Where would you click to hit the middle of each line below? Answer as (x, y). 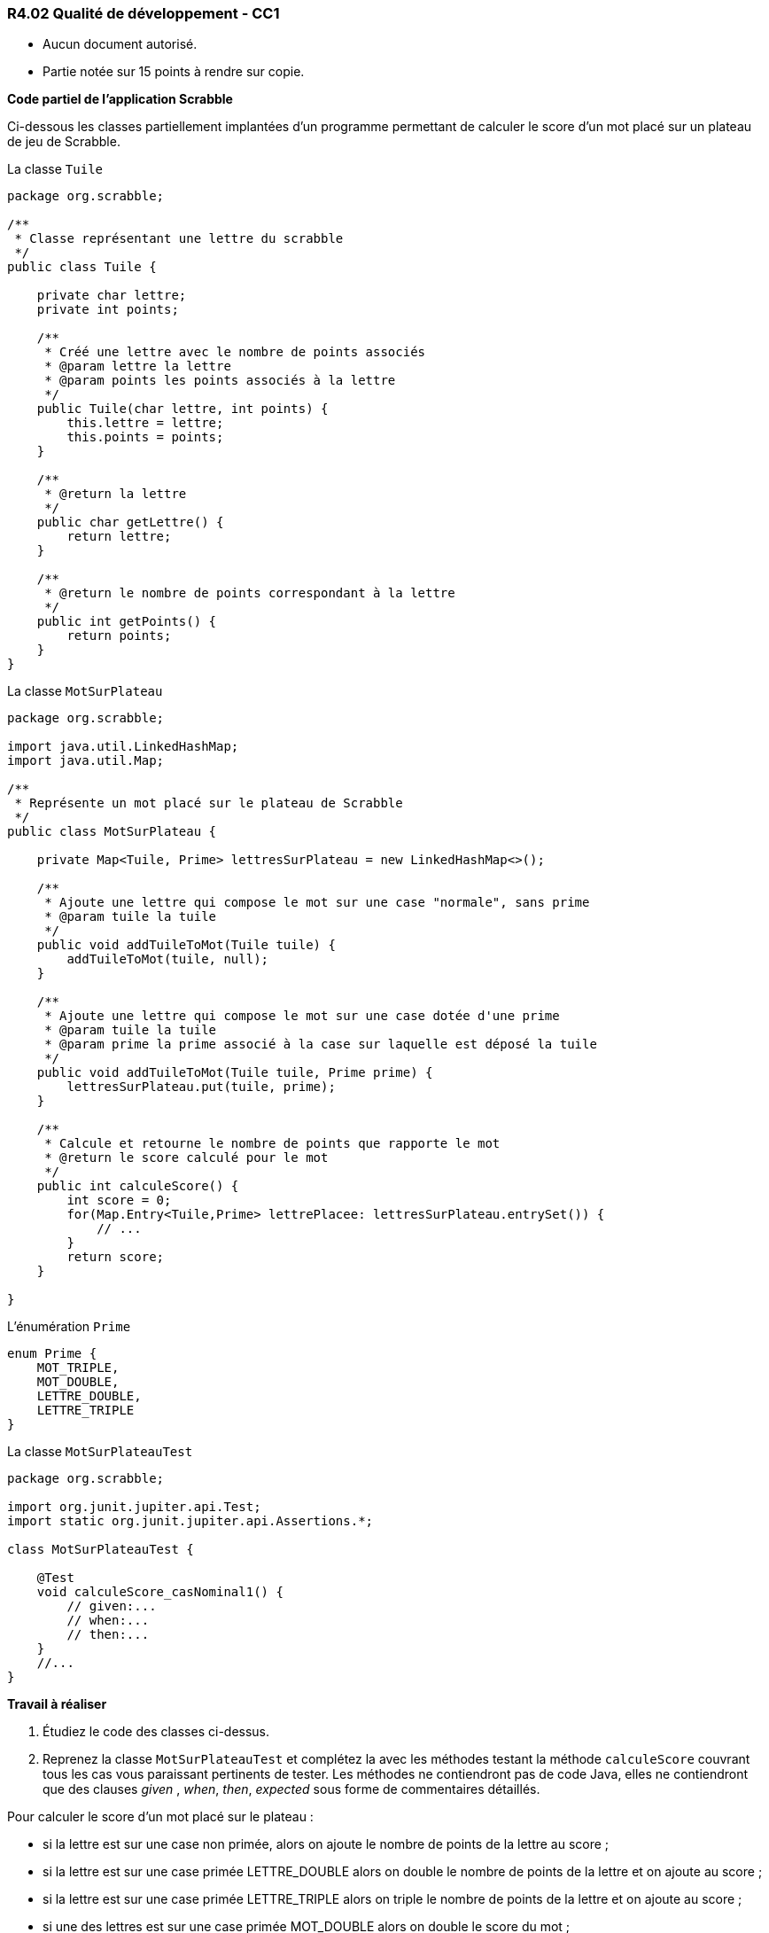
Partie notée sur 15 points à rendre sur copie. (174, 72)
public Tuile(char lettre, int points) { (183, 409)
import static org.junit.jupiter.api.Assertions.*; (190, 1521)
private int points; (108, 310)
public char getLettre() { (130, 522)
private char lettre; (112, 296)
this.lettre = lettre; (145, 423)
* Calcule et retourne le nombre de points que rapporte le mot (272, 1144)
